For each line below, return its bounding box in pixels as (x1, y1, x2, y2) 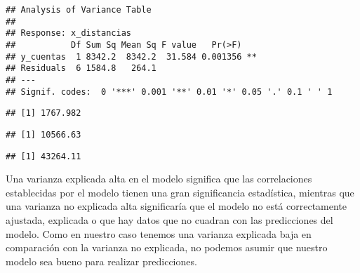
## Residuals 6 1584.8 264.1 (6, 63, 156, 74)
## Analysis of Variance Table (6, 5, 152, 15)
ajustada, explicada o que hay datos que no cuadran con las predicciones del (6, 213, 333, 227)
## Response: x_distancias (6, 28, 131, 39)
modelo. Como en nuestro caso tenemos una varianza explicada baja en (6, 226, 312, 241)
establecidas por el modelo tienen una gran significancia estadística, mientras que (6, 185, 354, 199)
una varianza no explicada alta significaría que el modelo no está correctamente (6, 199, 347, 213)
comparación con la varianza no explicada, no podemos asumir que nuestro (6, 240, 328, 255)
